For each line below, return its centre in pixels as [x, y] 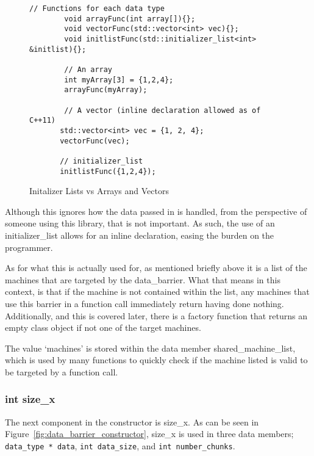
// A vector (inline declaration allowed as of [162, 110]
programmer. [29, 247]
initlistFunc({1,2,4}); [108, 171]
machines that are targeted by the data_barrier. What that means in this [143, 279]
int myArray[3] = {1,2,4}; [119, 80]
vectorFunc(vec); [95, 141]
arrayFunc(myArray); [106, 90]
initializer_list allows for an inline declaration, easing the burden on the [140, 235]
